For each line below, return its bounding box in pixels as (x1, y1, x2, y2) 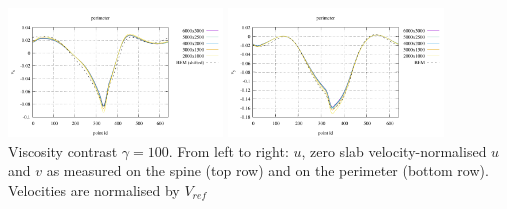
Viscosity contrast (8, 140, 118, 161)
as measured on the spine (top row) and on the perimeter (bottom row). (46, 160, 489, 181)
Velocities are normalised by (8, 180, 180, 201)
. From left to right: (168, 140, 289, 161)
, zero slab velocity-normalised (301, 140, 487, 161)
